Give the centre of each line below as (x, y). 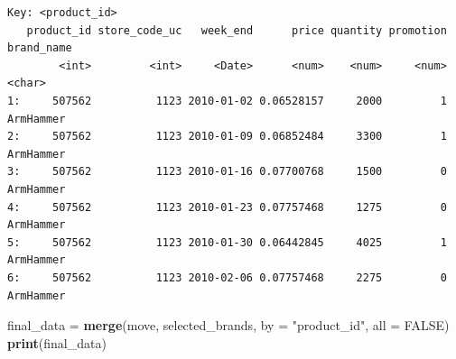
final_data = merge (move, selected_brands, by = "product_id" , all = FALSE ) (228, 325)
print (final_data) (57, 342)
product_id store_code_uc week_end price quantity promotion (237, 30)
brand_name (40, 48)
